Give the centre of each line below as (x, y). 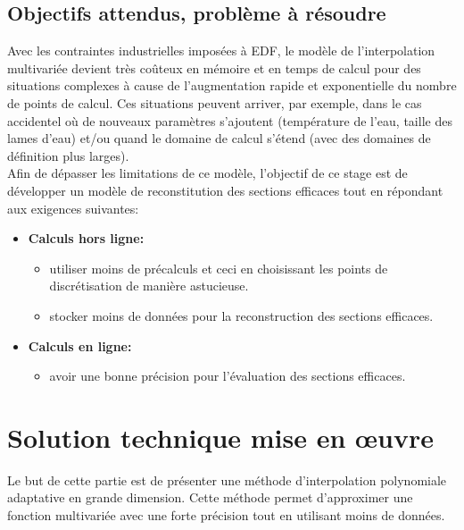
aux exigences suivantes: (73, 208)
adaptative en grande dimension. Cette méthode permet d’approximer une (210, 497)
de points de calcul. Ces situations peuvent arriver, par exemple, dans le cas (215, 102)
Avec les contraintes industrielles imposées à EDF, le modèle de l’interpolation (221, 50)
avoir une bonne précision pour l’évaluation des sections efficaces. (228, 376)
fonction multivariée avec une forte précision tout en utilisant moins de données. (226, 515)
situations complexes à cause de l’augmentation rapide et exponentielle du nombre (232, 85)
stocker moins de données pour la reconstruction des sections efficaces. (241, 315)
